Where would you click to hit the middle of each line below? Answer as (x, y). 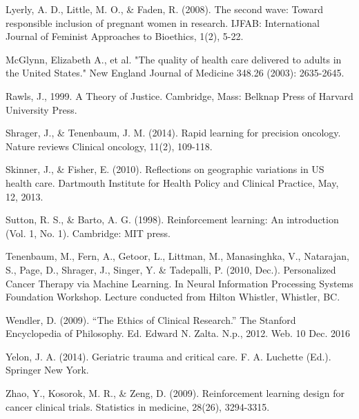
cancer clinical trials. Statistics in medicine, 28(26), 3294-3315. (138, 406)
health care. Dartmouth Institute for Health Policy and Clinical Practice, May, (172, 182)
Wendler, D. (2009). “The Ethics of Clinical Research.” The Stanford (151, 319)
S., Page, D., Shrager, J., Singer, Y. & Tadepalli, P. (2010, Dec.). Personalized (171, 269)
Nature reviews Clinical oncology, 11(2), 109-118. (109, 146)
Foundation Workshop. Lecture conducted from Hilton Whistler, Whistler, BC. (173, 297)
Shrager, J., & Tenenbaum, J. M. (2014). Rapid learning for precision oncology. (173, 133)
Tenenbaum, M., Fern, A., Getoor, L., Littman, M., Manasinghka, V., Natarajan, (177, 256)
